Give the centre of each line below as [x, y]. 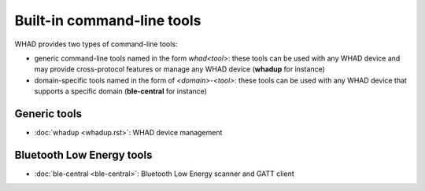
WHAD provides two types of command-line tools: [96, 44]
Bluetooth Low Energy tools [83, 154]
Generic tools [48, 114]
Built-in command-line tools [108, 20]
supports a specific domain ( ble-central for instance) [121, 91]
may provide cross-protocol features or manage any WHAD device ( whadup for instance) [180, 69]
